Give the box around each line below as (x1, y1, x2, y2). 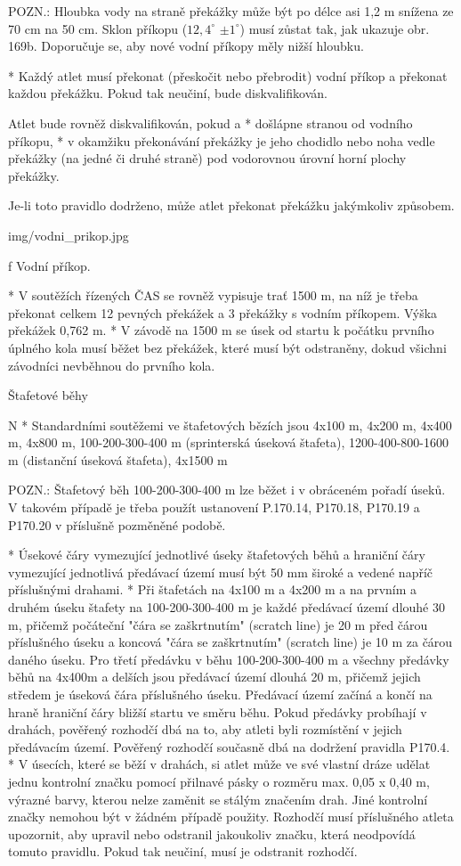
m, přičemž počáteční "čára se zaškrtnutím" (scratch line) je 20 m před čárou (8, 615, 428, 633)
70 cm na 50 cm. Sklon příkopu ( (8, 19, 188, 37)
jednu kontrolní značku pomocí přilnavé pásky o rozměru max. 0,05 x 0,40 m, (8, 772, 430, 790)
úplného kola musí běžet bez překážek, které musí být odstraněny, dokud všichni (8, 338, 447, 356)
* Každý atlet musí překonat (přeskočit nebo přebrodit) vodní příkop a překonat (8, 66, 448, 85)
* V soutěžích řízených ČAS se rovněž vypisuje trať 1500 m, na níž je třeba (8, 286, 418, 305)
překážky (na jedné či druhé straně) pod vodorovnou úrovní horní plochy (8, 149, 407, 167)
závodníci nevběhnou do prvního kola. (8, 355, 215, 374)
